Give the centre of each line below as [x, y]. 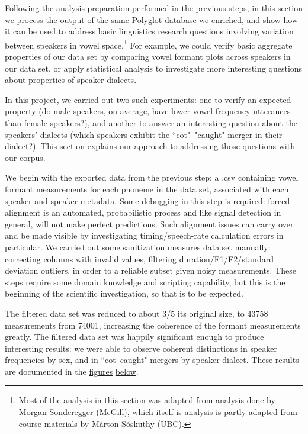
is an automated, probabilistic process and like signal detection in [162, 212]
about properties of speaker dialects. [71, 80]
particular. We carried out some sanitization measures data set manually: [138, 247]
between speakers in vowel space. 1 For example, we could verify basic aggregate [149, 44]
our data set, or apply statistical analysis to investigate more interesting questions [154, 68]
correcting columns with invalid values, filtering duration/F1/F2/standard [139, 258]
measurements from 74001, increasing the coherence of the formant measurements [153, 325]
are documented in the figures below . [72, 371]
